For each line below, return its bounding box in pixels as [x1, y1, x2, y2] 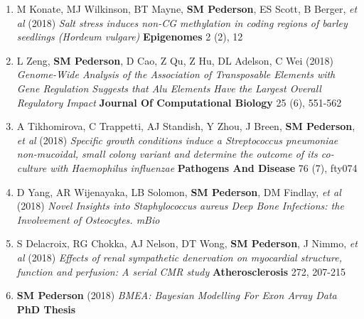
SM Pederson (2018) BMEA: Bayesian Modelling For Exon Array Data [16, 288, 337, 303]
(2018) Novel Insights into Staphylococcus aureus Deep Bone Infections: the [16, 198, 344, 213]
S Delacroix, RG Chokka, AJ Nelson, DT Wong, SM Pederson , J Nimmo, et [16, 236, 358, 251]
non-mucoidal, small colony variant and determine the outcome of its [16, 146, 318, 161]
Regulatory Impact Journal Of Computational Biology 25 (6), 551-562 [16, 94, 342, 109]
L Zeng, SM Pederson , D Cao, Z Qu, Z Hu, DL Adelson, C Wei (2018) [16, 53, 333, 67]
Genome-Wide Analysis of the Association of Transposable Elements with [16, 67, 336, 82]
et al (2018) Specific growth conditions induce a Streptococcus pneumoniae [16, 132, 338, 147]
